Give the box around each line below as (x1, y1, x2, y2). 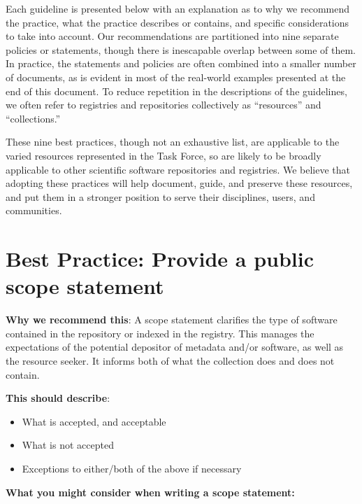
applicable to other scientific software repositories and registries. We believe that (6, 162, 351, 176)
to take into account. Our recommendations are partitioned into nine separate (6, 29, 339, 43)
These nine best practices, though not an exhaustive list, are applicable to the (6, 134, 340, 149)
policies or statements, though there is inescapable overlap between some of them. (6, 42, 356, 57)
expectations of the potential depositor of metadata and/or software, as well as (6, 339, 344, 354)
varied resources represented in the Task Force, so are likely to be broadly (6, 148, 321, 162)
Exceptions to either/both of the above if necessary (22, 461, 242, 475)
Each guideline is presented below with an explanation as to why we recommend (6, 1, 350, 15)
